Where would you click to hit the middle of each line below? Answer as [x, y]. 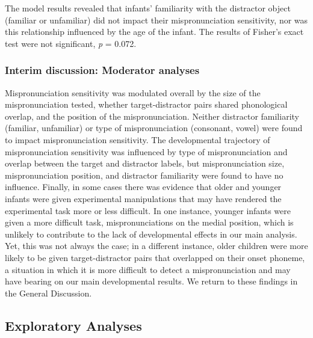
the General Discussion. [48, 293]
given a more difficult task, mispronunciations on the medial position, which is [149, 222]
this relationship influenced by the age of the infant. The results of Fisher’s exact [154, 32]
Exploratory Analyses [73, 325]
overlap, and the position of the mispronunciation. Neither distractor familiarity [152, 116]
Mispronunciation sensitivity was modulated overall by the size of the [133, 92]
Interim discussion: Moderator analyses [102, 70]
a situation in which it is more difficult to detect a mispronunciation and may [148, 269]
